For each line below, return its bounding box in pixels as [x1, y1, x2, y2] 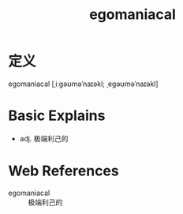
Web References [8, 162, 120, 180]
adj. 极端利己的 [19, 133, 69, 143]
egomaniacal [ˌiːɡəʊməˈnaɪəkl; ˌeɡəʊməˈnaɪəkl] [8, 79, 159, 88]
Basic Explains [8, 107, 106, 125]
